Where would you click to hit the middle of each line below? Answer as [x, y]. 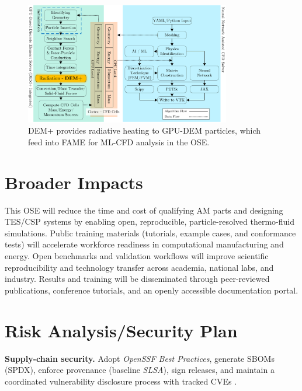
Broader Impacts [74, 182]
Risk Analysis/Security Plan [121, 330]
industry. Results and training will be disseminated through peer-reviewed [137, 279]
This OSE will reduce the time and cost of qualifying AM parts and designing [144, 210]
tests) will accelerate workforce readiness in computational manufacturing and [144, 244]
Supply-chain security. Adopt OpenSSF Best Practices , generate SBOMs [140, 358]
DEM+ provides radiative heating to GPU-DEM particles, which [145, 130]
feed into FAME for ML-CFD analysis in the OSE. [119, 142]
